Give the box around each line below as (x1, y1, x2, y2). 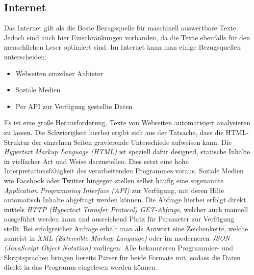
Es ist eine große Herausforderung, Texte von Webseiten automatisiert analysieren (4, 117, 251, 128)
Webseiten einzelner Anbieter (15, 68, 103, 78)
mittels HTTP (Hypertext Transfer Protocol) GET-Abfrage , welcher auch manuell (4, 204, 248, 214)
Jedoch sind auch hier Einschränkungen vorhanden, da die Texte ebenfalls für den (4, 32, 250, 42)
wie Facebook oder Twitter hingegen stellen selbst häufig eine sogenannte (4, 175, 224, 185)
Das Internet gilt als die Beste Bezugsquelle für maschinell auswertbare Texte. (4, 23, 238, 33)
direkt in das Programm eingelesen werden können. (4, 262, 157, 272)
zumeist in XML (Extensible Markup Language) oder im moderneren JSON (4, 233, 230, 243)
